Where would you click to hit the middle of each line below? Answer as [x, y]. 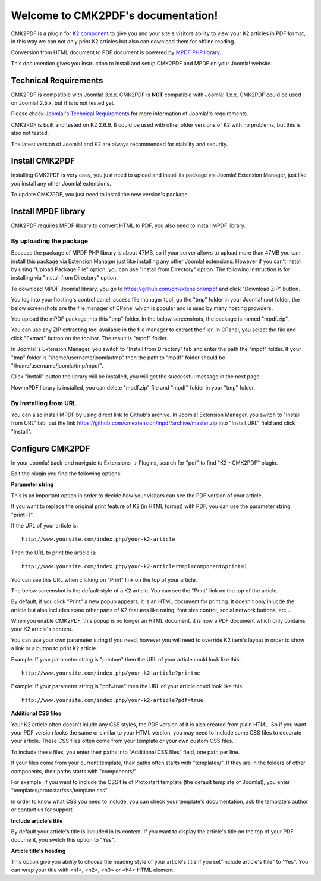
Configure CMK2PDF [51, 448]
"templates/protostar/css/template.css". [60, 791]
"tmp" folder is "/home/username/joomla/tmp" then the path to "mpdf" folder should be [118, 358]
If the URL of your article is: [45, 525]
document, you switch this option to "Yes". [63, 840]
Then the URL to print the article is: [54, 553]
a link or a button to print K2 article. [54, 648]
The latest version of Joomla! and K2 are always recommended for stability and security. [119, 144]
